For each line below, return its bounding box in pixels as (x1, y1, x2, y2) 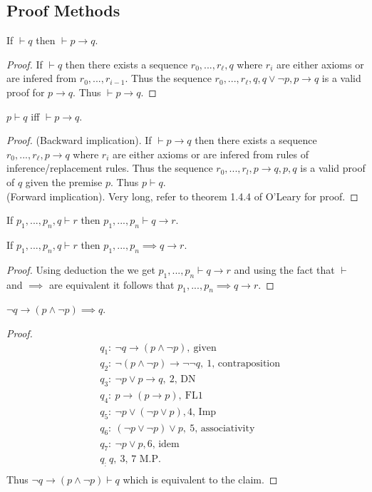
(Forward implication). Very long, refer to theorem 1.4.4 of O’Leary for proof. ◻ (6, 188, 358, 203)
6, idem (147, 439, 180, 449)
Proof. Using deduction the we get (6, 262, 155, 277)
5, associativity (190, 423, 255, 434)
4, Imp (187, 406, 217, 417)
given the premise (25, 174, 103, 189)
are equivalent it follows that (49, 277, 175, 292)
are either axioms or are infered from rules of (112, 146, 309, 161)
